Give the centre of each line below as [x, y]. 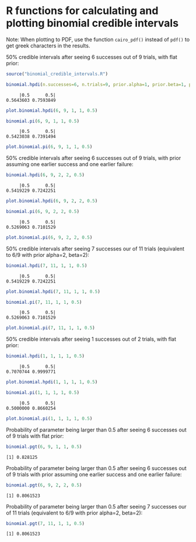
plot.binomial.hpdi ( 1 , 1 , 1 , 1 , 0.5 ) [52, 382]
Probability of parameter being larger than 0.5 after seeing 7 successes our [96, 506]
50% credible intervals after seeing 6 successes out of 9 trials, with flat [92, 57]
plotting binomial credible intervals [92, 23]
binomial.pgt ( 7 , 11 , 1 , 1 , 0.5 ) [45, 523]
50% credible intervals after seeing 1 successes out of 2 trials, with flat [91, 339]
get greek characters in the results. [48, 46]
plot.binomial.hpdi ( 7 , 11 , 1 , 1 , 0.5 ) [53, 291]
